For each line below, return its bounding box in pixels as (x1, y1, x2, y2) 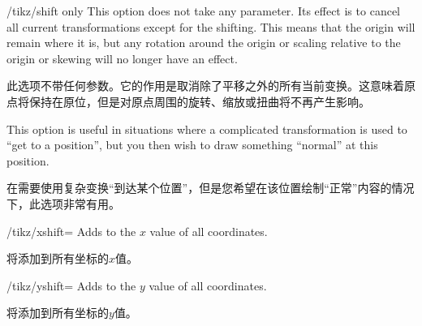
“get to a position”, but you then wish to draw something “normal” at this (6, 136, 378, 153)
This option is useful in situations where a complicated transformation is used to (6, 120, 407, 137)
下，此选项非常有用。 (6, 195, 120, 212)
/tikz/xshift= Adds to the (6, 222, 136, 239)
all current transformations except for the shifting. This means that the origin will (6, 18, 416, 35)
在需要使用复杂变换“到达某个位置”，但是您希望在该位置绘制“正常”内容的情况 (6, 179, 415, 196)
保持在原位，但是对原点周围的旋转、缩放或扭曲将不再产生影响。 (28, 92, 370, 109)
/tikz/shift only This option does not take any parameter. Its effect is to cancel (6, 2, 400, 19)
